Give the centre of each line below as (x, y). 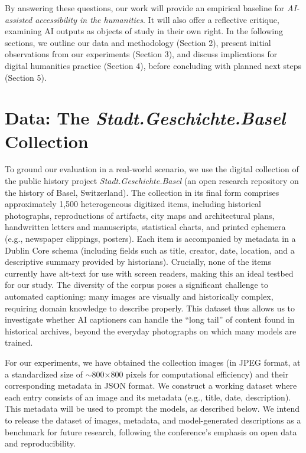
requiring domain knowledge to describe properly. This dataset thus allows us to (150, 308)
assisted (19, 19)
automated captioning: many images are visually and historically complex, (139, 296)
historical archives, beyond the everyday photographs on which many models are (151, 331)
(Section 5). (26, 77)
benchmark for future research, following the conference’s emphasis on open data (151, 431)
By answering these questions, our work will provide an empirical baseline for (145, 8)
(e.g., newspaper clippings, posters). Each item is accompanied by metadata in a (150, 239)
